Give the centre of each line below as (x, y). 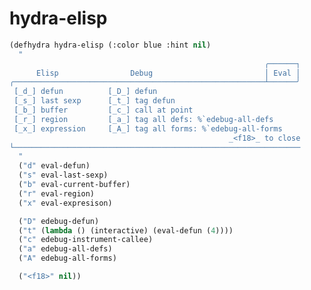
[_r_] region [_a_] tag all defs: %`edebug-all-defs (143, 119)
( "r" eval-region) (57, 193)
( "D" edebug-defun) (59, 221)
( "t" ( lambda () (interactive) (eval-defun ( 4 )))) (126, 230)
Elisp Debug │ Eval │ (168, 73)
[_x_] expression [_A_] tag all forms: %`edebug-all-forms (148, 128)
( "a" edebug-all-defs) (65, 249)
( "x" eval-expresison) (65, 203)
